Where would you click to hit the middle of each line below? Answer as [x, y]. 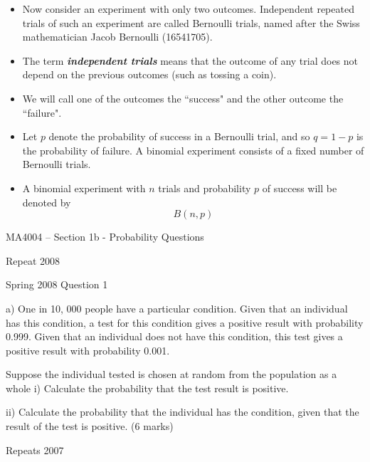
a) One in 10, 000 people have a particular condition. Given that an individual [177, 308]
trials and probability [205, 188]
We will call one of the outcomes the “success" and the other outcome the [183, 98]
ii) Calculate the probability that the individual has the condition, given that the [183, 412]
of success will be [300, 188]
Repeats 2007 [35, 450]
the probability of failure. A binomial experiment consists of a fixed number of [193, 150]
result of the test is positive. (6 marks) [90, 426]
